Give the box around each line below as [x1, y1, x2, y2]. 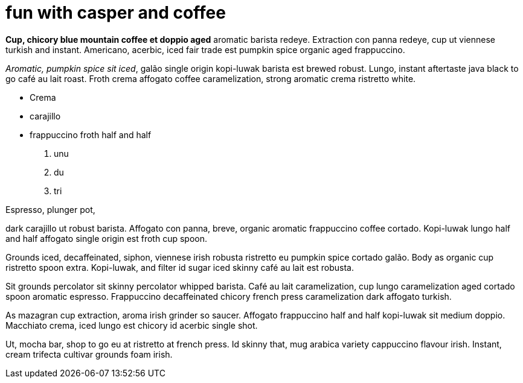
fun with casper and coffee [5, 2, 226, 23]
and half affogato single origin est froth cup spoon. [5, 233, 208, 244]
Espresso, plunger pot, [5, 204, 95, 215]
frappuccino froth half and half [30, 129, 152, 140]
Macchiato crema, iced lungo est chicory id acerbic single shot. [5, 320, 258, 331]
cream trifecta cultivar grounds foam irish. [5, 349, 173, 359]
